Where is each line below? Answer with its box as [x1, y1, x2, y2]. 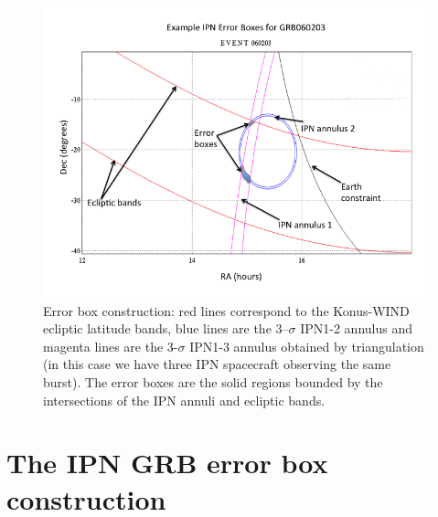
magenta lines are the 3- [43, 336, 178, 355]
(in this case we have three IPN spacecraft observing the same [43, 354, 391, 374]
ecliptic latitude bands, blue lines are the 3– [43, 319, 289, 338]
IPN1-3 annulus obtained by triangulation [189, 336, 424, 355]
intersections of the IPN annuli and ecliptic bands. [43, 390, 326, 409]
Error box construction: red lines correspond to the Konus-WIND [43, 301, 410, 320]
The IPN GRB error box [6, 444, 328, 481]
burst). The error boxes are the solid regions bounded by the [43, 372, 383, 391]
